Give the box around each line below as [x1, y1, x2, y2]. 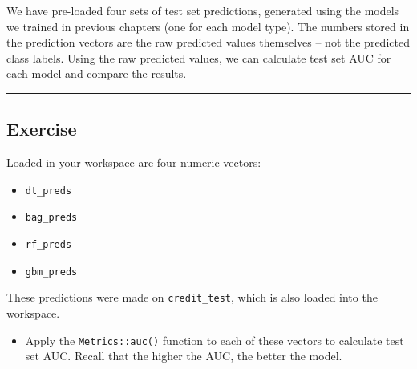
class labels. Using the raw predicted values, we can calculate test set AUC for [6, 49, 391, 66]
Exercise [6, 116, 77, 141]
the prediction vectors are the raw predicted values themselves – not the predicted [6, 34, 410, 51]
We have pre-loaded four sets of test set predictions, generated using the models [6, 2, 399, 18]
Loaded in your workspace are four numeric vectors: [6, 154, 261, 171]
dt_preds [25, 184, 72, 197]
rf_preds [25, 239, 72, 251]
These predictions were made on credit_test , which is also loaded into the [6, 289, 378, 306]
